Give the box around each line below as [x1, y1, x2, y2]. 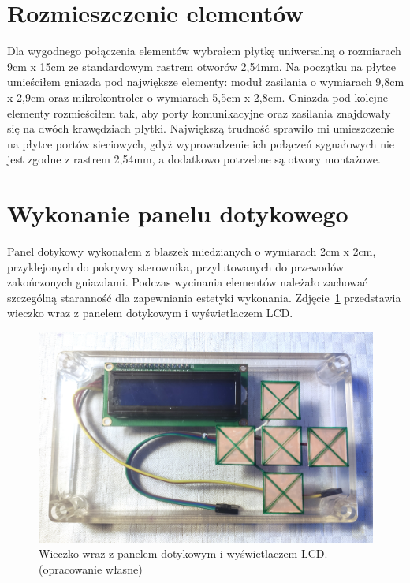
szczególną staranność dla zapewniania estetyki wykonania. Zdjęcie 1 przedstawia [7, 289, 401, 305]
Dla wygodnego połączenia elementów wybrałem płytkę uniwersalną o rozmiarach [7, 43, 401, 59]
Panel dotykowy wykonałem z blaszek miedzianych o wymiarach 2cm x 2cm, [7, 243, 376, 259]
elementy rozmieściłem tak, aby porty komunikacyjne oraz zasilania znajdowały [7, 104, 391, 121]
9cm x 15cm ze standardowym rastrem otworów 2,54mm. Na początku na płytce [7, 58, 396, 74]
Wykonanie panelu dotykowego [7, 197, 348, 230]
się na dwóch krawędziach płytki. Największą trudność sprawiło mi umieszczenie [7, 120, 395, 136]
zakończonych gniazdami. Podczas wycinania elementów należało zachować [7, 274, 368, 290]
